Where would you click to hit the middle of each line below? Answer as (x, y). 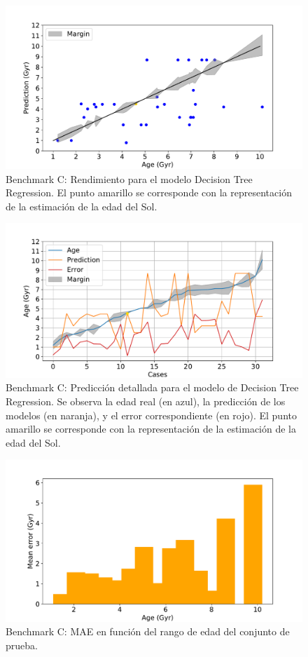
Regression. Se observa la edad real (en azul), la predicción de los (146, 401)
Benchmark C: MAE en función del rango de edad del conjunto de (148, 631)
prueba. (22, 645)
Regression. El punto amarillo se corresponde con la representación (149, 192)
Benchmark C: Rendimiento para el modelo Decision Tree (129, 178)
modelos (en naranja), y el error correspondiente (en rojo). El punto (151, 415)
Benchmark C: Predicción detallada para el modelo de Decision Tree (152, 387)
